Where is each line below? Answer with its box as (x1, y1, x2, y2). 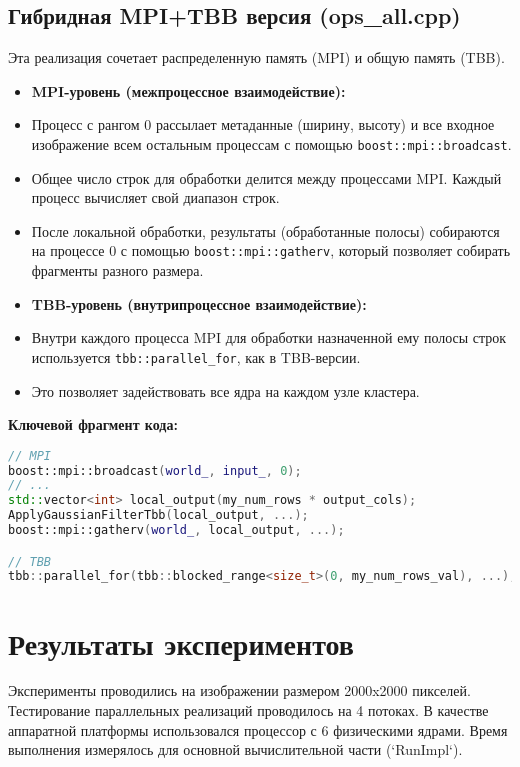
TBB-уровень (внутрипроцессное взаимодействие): (31, 293, 367, 314)
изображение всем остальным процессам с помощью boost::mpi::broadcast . (31, 133, 512, 154)
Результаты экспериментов (8, 622, 354, 663)
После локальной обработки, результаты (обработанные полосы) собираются (31, 220, 500, 241)
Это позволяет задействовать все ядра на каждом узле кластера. (31, 380, 420, 401)
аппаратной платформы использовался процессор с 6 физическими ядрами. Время (8, 719, 508, 740)
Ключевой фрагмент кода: (8, 414, 178, 435)
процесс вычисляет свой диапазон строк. (31, 187, 280, 208)
